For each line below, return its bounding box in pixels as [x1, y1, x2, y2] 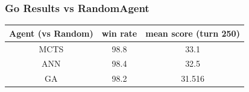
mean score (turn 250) [145, 26, 240, 39]
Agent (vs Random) [9, 26, 93, 39]
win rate [101, 26, 137, 39]
